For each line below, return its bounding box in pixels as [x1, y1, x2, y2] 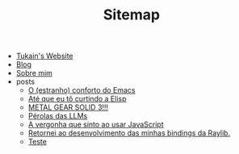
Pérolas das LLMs [27, 111, 88, 121]
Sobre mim [15, 69, 52, 78]
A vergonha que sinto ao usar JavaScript [27, 119, 164, 130]
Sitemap [103, 6, 161, 24]
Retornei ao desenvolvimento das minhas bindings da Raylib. [27, 128, 231, 138]
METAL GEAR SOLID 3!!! [27, 102, 109, 112]
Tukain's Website [15, 51, 74, 61]
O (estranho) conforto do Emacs [27, 85, 136, 95]
